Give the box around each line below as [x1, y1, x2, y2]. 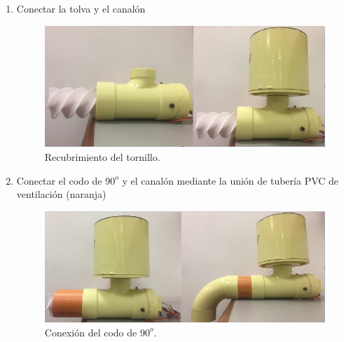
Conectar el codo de [16, 173, 102, 187]
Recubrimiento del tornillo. [44, 150, 160, 164]
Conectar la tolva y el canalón [16, 1, 146, 15]
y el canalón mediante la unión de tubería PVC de [122, 173, 339, 187]
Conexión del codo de [44, 325, 137, 339]
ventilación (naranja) [16, 187, 106, 201]
